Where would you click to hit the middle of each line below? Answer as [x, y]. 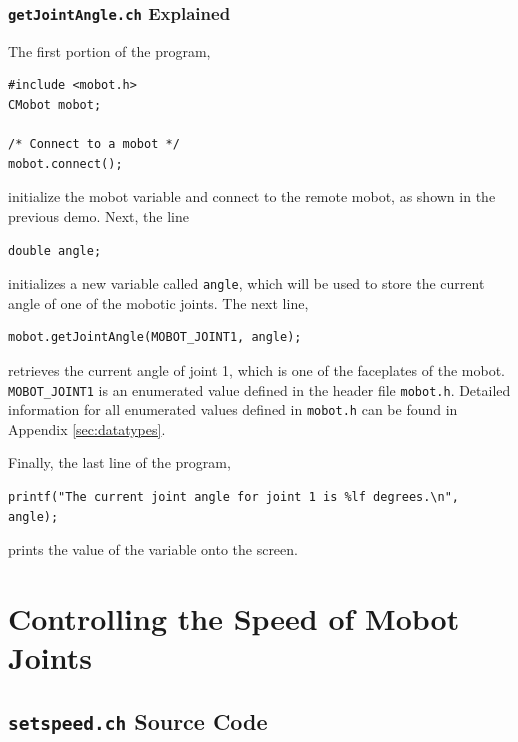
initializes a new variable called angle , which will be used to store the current [246, 283]
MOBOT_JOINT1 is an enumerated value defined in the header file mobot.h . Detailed [259, 389]
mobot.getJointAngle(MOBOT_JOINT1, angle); [155, 337]
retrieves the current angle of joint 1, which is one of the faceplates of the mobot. [256, 369]
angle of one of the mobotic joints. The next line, [158, 302]
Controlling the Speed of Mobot [234, 618]
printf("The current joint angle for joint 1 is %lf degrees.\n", [234, 497]
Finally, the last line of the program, [119, 462]
